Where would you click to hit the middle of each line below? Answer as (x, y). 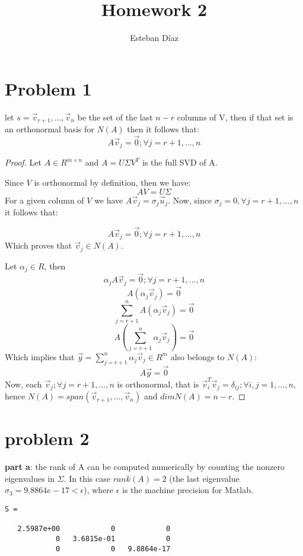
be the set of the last (115, 117)
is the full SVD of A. (180, 162)
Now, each (23, 384)
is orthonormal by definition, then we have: (112, 182)
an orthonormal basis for (50, 129)
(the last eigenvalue (204, 478)
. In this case (87, 478)
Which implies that (40, 356)
